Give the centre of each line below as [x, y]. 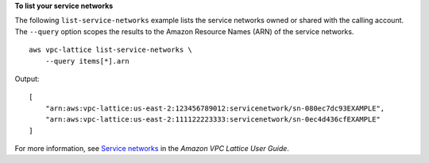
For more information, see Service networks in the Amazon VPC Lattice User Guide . [152, 148]
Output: [27, 79]
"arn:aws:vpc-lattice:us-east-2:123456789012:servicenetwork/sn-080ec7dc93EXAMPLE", [215, 108]
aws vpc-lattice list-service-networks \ [110, 50]
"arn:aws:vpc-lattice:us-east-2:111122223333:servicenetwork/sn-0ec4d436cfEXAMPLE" [213, 120]
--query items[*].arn [87, 61]
